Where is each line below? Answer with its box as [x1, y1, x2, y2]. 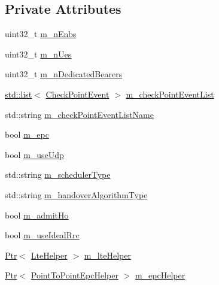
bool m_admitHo [5, 208, 69, 221]
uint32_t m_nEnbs [5, 28, 77, 40]
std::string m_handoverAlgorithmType [5, 188, 148, 201]
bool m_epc [5, 128, 49, 141]
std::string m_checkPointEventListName [5, 108, 154, 120]
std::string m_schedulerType [5, 168, 111, 181]
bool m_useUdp [5, 148, 64, 160]
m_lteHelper [84, 248, 131, 261]
